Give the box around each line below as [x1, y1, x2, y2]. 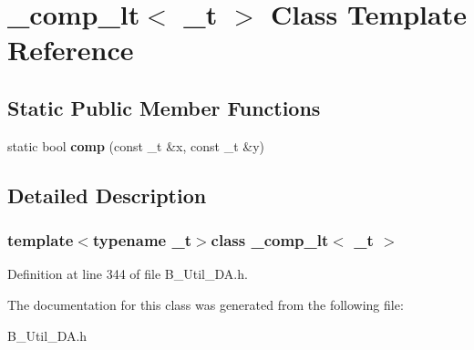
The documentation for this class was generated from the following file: [7, 294, 404, 314]
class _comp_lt [211, 229, 329, 252]
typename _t [92, 229, 191, 252]
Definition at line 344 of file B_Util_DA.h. [7, 264, 248, 283]
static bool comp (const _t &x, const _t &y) [7, 136, 265, 155]
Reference [7, 31, 134, 68]
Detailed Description [7, 180, 207, 209]
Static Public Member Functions [7, 93, 321, 121]
